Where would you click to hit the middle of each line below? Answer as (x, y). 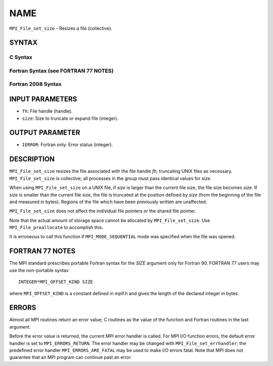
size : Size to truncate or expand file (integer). (70, 118)
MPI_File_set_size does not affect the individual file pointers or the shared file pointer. (103, 211)
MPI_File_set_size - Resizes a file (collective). (61, 28)
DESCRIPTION (32, 159)
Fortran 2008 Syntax (35, 84)
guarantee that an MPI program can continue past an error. (71, 357)
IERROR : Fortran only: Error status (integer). (67, 145)
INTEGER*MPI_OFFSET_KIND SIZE (56, 282)
